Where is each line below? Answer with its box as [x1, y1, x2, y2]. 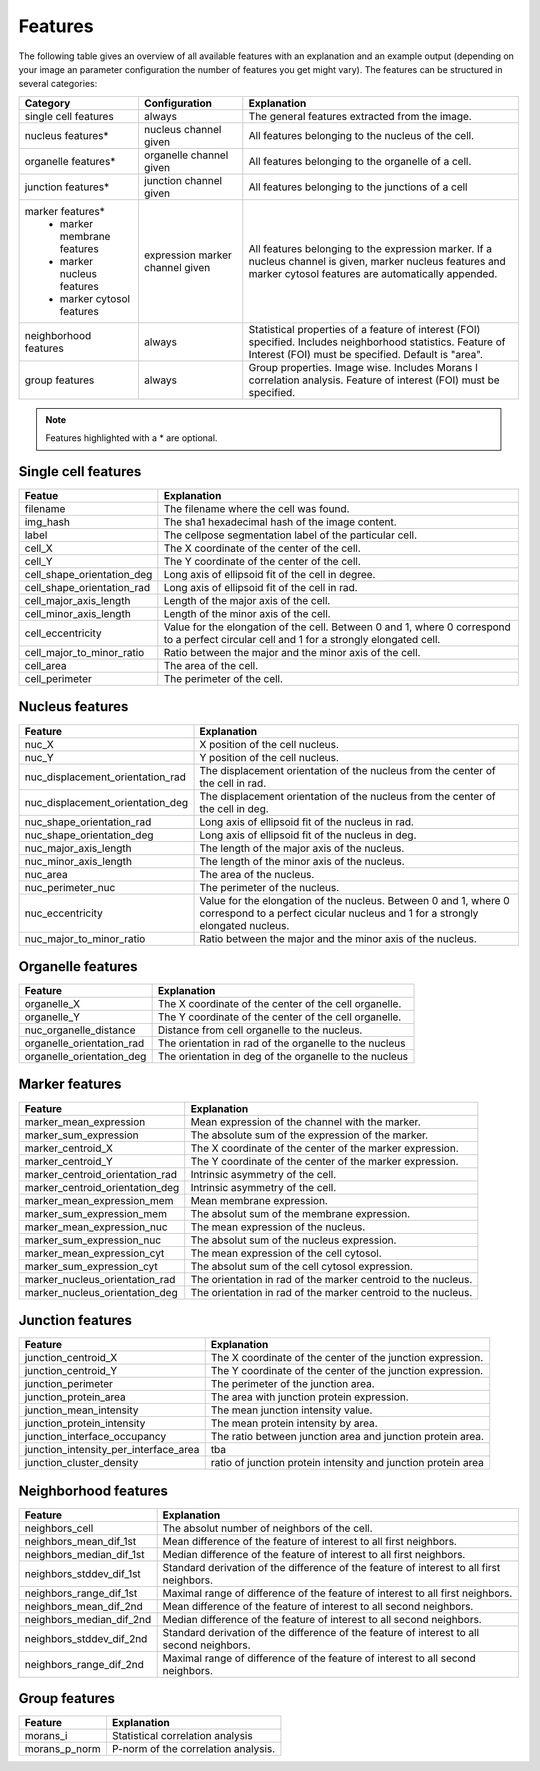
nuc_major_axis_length [24, 841, 132, 855]
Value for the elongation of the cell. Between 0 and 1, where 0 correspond [163, 620, 512, 634]
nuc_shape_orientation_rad [24, 815, 152, 829]
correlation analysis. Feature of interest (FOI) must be [248, 373, 500, 387]
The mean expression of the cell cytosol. [190, 1246, 382, 1260]
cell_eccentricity [24, 626, 102, 640]
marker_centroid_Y [24, 1154, 114, 1168]
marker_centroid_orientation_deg [24, 1180, 180, 1194]
